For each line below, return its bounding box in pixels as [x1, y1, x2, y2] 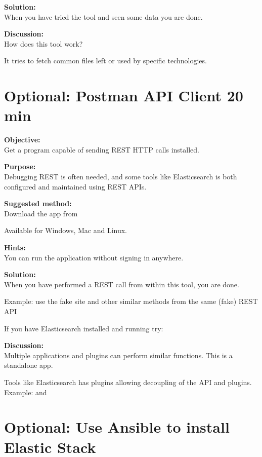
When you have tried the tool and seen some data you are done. [4, 11, 203, 22]
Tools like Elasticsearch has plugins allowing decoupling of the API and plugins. [4, 376, 252, 387]
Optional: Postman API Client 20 [4, 85, 243, 106]
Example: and [4, 387, 47, 397]
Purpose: [4, 161, 36, 172]
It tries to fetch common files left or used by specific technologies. [4, 55, 207, 66]
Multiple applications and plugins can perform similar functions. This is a [4, 350, 233, 360]
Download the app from [4, 208, 78, 218]
